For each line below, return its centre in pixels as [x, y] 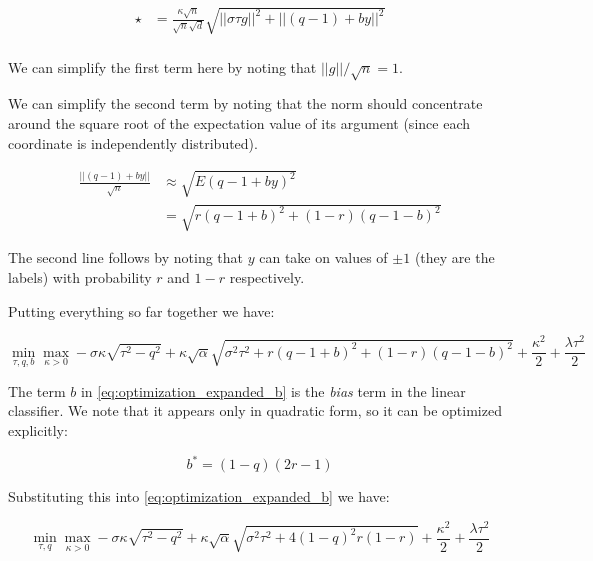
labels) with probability [80, 276]
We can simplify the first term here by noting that [162, 66]
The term [37, 390]
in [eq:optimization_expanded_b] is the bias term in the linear [273, 390]
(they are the [454, 257]
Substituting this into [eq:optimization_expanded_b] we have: [199, 496]
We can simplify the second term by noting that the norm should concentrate [245, 103]
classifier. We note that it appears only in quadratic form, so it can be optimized [255, 410]
